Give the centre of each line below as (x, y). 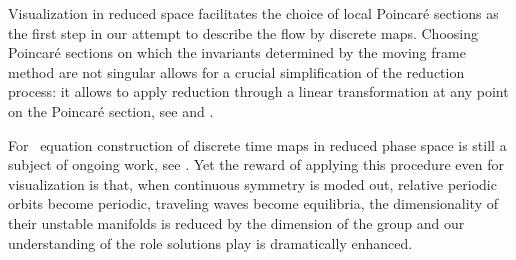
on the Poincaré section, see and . (111, 110)
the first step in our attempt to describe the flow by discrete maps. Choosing (243, 32)
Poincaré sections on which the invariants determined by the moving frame (237, 52)
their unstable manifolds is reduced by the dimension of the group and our (236, 222)
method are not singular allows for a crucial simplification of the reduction (236, 71)
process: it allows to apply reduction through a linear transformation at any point (258, 91)
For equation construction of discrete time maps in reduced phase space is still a (257, 144)
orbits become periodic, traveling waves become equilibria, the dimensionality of (253, 203)
